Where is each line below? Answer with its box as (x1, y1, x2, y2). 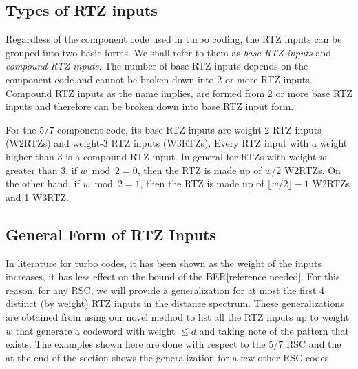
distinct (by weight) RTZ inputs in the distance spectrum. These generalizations (6, 296, 344, 310)
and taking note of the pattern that (199, 323, 349, 337)
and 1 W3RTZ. (6, 189, 69, 204)
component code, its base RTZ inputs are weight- (56, 122, 265, 136)
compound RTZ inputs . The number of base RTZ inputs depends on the (6, 59, 308, 73)
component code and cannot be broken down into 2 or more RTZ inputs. (6, 72, 313, 86)
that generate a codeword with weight (15, 323, 176, 337)
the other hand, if (6, 176, 80, 191)
